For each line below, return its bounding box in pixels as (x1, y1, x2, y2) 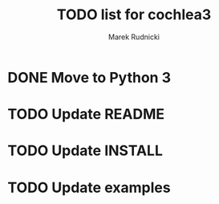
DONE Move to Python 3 (7, 68, 172, 86)
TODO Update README (7, 106, 165, 123)
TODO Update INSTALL (7, 142, 164, 160)
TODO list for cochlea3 (56, 6, 212, 24)
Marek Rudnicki (108, 32, 160, 42)
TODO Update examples (7, 178, 171, 197)
